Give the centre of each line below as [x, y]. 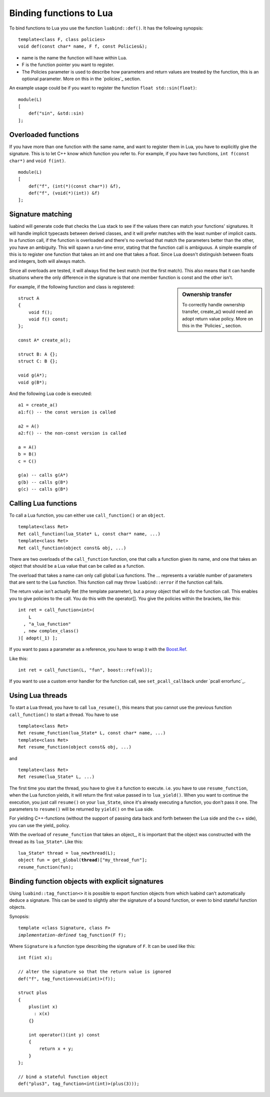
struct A [29, 298]
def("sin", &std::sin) [56, 113]
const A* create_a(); [44, 340]
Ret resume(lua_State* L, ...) [56, 777]
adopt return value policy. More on [218, 318]
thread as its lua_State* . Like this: [46, 842]
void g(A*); [33, 375]
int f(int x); [35, 958]
